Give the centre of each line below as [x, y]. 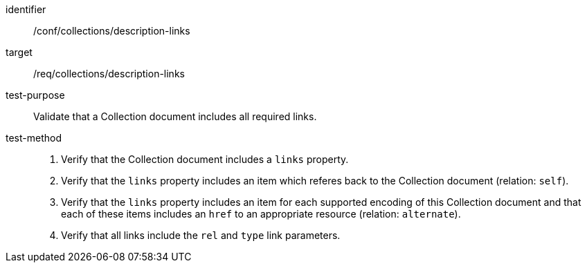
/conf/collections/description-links [112, 31]
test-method [34, 138]
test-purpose [35, 95]
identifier [26, 9]
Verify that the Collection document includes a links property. [205, 159]
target [19, 52]
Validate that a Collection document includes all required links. [175, 116]
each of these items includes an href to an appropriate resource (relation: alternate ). [261, 214]
